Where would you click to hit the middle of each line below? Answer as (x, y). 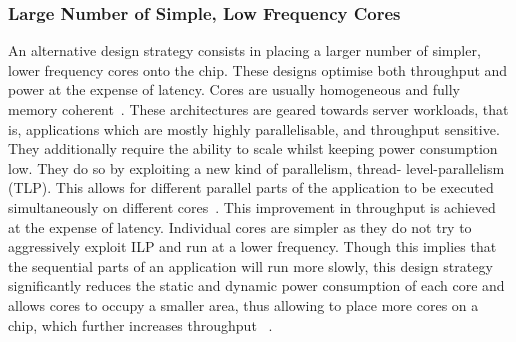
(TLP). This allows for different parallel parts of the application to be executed (251, 187)
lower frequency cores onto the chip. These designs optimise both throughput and (258, 69)
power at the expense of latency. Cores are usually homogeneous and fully (234, 89)
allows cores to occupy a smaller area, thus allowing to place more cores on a (243, 304)
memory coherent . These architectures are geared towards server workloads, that (258, 109)
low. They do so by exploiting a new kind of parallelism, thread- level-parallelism (256, 167)
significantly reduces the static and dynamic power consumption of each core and (256, 285)
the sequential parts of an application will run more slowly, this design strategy (250, 265)
